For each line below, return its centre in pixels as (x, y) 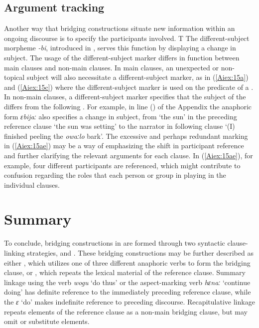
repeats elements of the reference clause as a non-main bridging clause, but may (126, 311)
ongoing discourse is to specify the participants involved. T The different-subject (127, 38)
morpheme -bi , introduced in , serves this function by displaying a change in (120, 48)
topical (14, 77)
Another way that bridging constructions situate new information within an (120, 28)
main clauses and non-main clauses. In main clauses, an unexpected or (111, 67)
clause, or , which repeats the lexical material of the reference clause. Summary (125, 272)
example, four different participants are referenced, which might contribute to (122, 165)
